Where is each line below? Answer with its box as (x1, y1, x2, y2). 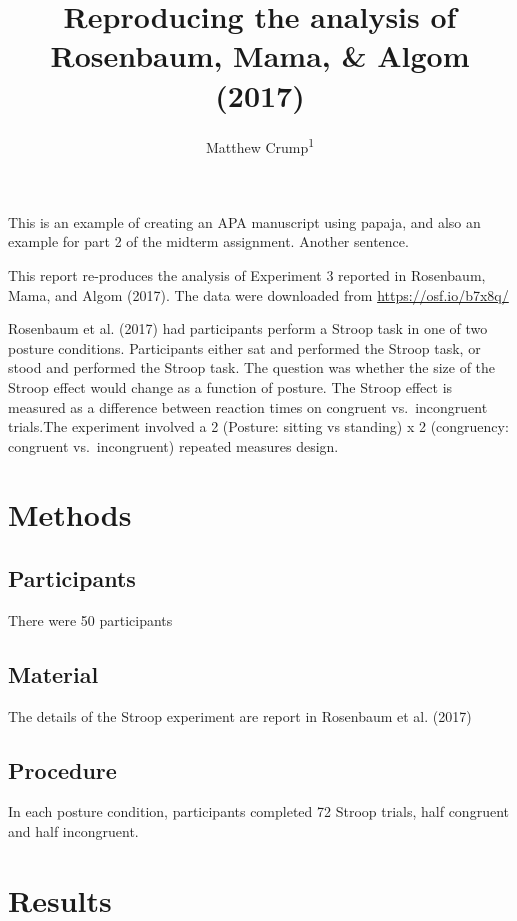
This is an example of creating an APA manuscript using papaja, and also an (8, 211, 481, 232)
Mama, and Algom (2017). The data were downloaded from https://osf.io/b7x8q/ (8, 284, 509, 305)
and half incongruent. (8, 821, 139, 842)
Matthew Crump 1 (205, 133, 315, 157)
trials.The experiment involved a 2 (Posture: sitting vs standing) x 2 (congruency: (8, 416, 509, 437)
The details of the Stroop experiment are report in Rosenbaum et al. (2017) (8, 705, 472, 726)
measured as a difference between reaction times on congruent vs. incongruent (8, 396, 488, 417)
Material (8, 658, 99, 689)
